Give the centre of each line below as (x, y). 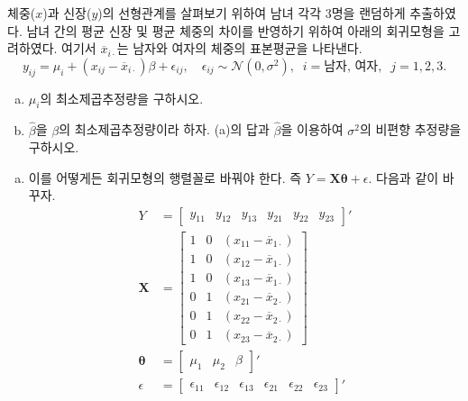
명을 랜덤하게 (368, 13)
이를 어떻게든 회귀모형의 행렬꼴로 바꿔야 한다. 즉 (165, 177)
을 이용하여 (312, 129)
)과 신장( (67, 13)
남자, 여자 (351, 66)
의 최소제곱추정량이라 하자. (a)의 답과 (164, 129)
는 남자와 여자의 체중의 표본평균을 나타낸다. (239, 48)
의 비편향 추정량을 (410, 129)
